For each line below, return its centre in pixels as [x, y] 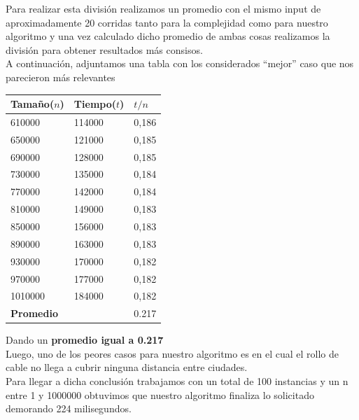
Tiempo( [95, 104]
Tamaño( [33, 104]
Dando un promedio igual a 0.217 [85, 340]
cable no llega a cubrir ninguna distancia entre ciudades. [127, 367]
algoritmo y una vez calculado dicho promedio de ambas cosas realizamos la [168, 36]
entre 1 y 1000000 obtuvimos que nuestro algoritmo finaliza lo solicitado [160, 394]
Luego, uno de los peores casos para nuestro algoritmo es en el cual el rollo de [173, 353]
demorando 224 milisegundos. [69, 408]
